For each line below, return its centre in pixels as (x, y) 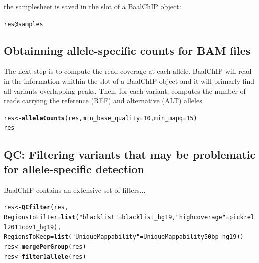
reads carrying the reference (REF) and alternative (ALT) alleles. (104, 101)
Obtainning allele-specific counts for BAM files (127, 50)
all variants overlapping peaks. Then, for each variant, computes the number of (125, 91)
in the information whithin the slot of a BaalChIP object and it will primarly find (129, 81)
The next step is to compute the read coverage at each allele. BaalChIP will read (128, 71)
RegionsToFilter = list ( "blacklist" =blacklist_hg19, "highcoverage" (115, 217)
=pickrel (240, 217)
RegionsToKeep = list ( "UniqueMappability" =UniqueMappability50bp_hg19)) (124, 237)
